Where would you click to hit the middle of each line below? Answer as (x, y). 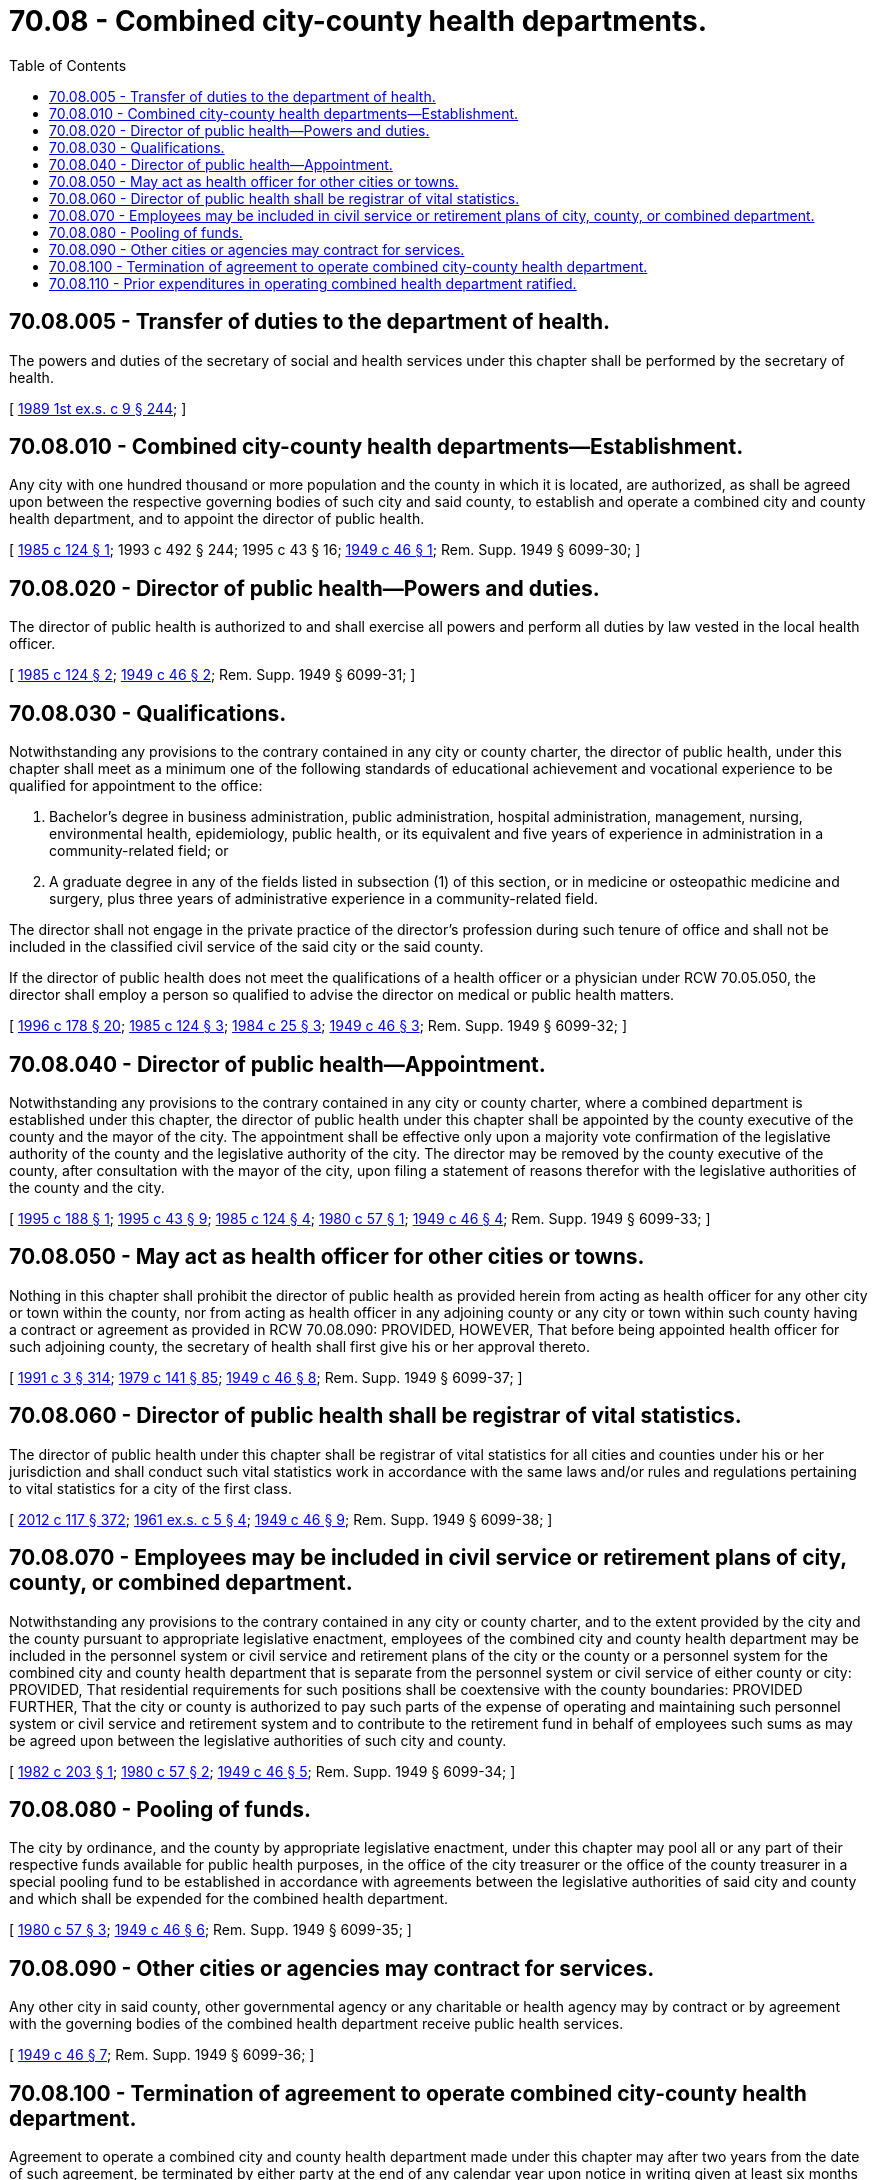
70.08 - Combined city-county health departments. (358, 21)
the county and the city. (87, 1187)
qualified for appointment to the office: (136, 786)
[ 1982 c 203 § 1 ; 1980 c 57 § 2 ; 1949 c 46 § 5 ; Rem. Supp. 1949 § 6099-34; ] (262, 1771)
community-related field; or (139, 851)
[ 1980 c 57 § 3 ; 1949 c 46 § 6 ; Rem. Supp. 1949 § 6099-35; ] (210, 1930)
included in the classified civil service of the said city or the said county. (246, 947)
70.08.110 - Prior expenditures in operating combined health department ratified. (313, 283)
